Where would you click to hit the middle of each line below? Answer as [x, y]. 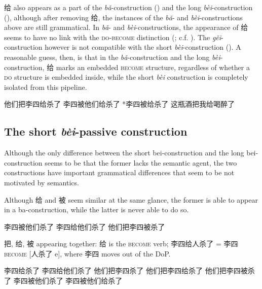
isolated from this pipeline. [46, 87]
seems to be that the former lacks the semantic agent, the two [141, 162]
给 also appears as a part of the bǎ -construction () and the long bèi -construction [128, 7]
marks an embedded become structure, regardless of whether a [153, 67]
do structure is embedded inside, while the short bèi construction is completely [126, 77]
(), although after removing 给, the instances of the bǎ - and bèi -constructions [123, 17]
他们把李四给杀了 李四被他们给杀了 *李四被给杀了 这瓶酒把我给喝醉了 [120, 104]
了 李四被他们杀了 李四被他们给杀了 [63, 281]
